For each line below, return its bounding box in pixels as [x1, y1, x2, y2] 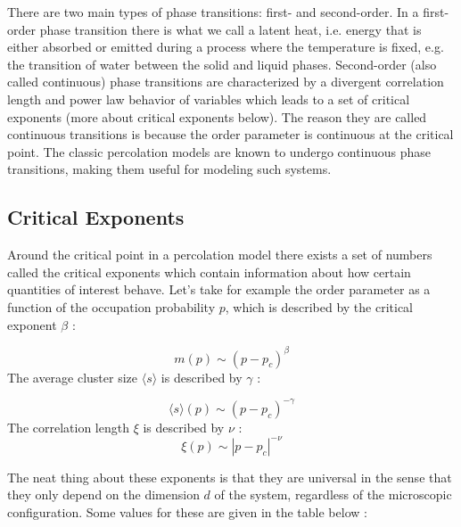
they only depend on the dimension [7, 485, 200, 504]
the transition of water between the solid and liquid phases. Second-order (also [7, 54, 437, 73]
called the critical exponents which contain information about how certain [7, 262, 411, 281]
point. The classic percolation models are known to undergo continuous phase [7, 142, 431, 161]
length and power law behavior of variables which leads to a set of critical [7, 89, 410, 108]
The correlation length [7, 417, 129, 436]
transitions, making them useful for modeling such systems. [7, 160, 332, 178]
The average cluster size [7, 367, 138, 386]
